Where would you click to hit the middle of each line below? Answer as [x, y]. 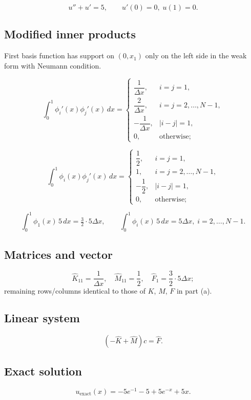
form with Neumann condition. [53, 65]
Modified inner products [70, 34]
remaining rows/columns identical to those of [75, 290]
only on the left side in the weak [196, 55]
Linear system [42, 318]
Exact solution [43, 371]
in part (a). [194, 290]
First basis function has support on [59, 55]
